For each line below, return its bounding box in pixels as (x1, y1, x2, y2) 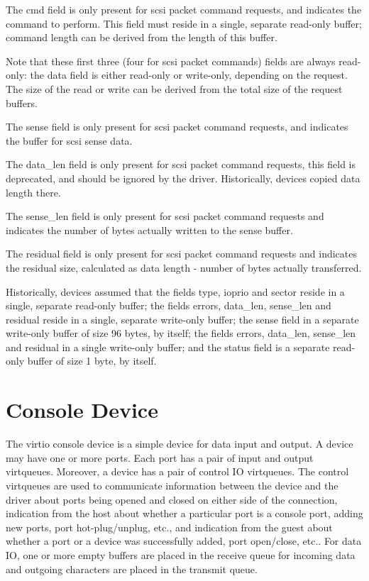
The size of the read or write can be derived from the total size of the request (6, 81, 343, 96)
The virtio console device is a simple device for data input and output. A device (6, 436, 353, 451)
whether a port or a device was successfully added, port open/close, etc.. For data (6, 533, 362, 548)
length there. (6, 184, 61, 199)
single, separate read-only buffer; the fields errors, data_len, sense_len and (6, 298, 331, 313)
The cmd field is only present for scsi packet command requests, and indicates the (6, 2, 362, 16)
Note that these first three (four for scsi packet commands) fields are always (6, 53, 336, 68)
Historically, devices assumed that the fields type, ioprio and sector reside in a (6, 284, 345, 299)
